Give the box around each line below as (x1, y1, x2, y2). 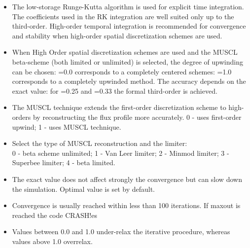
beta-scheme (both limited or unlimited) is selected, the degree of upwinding (12, 56, 243, 67)
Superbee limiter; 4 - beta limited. (12, 157, 115, 168)
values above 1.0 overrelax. (12, 236, 93, 246)
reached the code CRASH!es (12, 210, 97, 220)
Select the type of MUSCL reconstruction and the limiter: (12, 138, 187, 148)
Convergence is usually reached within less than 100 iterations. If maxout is (12, 200, 241, 211)
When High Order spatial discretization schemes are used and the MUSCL (12, 47, 238, 57)
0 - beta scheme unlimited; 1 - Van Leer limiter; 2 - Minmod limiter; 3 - (12, 147, 229, 158)
